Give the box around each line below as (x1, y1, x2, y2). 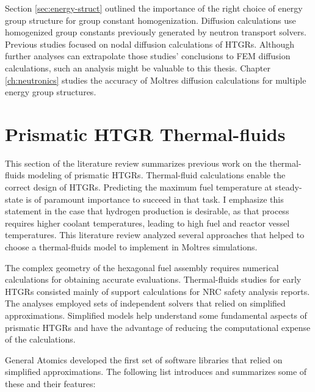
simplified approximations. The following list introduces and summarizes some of (5, 365, 307, 378)
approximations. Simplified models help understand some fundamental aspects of (5, 309, 307, 321)
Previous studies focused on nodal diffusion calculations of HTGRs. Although (5, 37, 294, 50)
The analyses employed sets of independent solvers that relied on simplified (5, 297, 286, 310)
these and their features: (5, 377, 96, 390)
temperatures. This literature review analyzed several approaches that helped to (5, 228, 305, 241)
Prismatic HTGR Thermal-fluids (5, 121, 286, 146)
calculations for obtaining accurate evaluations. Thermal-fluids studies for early (5, 273, 302, 286)
